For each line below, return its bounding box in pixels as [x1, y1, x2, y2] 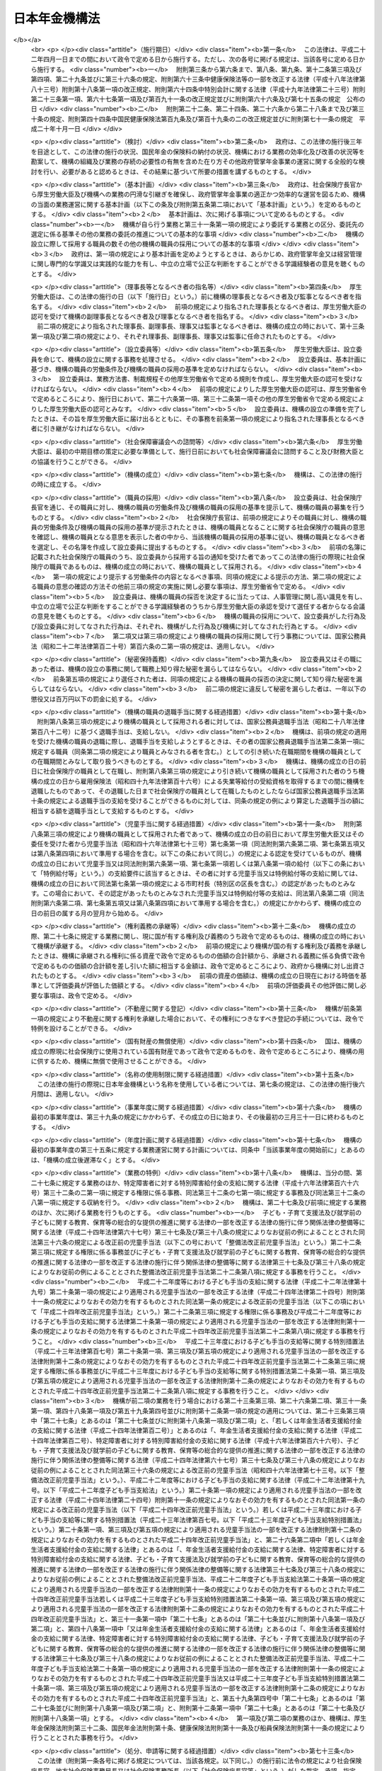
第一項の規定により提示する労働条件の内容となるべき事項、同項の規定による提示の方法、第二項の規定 [53, 572, 350, 581]
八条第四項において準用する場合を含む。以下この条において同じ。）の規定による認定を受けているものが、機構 [42, 849, 362, 858]
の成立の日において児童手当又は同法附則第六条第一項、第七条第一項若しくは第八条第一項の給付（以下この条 [30, 859, 347, 868]
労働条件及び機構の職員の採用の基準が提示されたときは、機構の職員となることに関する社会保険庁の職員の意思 [42, 523, 366, 531]
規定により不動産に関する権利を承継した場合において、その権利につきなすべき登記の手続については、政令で [49, 1014, 364, 1023]
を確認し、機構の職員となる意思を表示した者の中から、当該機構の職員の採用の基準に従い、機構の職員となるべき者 [30, 533, 366, 541]
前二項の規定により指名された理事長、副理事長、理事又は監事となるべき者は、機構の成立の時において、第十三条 [36, 322, 365, 331]
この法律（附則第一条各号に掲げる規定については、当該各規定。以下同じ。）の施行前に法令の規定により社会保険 [36, 1757, 362, 1765]
